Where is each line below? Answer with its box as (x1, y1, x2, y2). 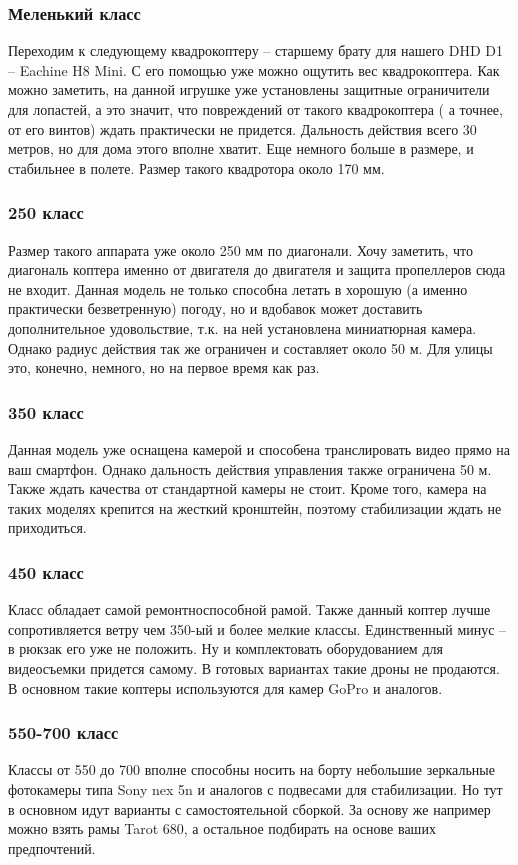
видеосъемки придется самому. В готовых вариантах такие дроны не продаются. (8, 657, 500, 678)
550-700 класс (8, 720, 119, 745)
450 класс (8, 559, 84, 584)
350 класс (8, 399, 84, 424)
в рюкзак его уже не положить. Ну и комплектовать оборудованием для (8, 638, 443, 659)
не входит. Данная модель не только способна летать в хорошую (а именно (8, 278, 468, 299)
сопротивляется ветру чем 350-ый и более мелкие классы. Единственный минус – (8, 618, 507, 639)
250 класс (8, 200, 84, 225)
